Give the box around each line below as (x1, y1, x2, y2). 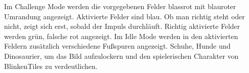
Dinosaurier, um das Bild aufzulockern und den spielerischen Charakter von (4, 50, 239, 61)
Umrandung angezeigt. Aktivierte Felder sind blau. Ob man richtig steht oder (4, 11, 245, 21)
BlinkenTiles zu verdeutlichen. (4, 60, 98, 71)
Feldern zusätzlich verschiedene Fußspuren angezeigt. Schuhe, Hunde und (4, 41, 231, 51)
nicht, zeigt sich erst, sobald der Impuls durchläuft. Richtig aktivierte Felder (4, 21, 240, 31)
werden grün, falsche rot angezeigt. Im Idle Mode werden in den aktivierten (4, 30, 238, 41)
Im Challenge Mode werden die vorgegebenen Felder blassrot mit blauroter (4, 1, 236, 11)
